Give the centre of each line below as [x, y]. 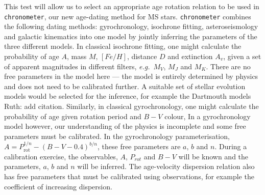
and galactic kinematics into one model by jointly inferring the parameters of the [131, 36]
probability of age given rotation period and [73, 116]
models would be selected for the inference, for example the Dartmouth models [128, 96]
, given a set [242, 56]
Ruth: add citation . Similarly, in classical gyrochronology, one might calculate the [131, 106]
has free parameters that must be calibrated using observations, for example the [129, 176]
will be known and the [213, 156]
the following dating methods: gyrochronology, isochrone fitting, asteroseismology [131, 26]
